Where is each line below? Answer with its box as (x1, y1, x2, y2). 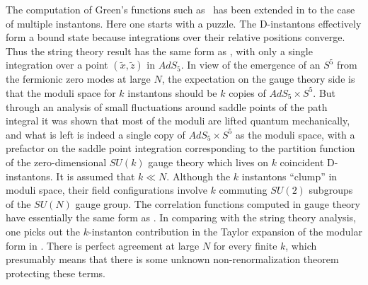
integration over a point (6, 57, 108, 72)
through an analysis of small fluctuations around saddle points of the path (6, 99, 328, 114)
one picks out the (6, 223, 81, 238)
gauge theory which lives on (148, 154, 268, 169)
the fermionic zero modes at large (6, 71, 151, 86)
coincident (280, 154, 324, 169)
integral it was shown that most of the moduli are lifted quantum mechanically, (6, 113, 350, 128)
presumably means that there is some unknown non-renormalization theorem (6, 252, 339, 267)
